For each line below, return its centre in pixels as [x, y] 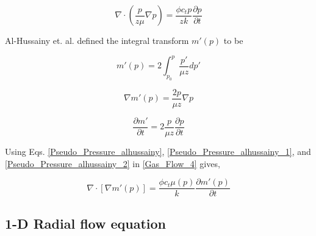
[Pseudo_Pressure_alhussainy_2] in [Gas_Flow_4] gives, [113, 163]
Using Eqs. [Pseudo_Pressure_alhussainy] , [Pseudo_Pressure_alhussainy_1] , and [158, 151]
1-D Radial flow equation [86, 223]
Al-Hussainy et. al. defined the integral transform [97, 40]
